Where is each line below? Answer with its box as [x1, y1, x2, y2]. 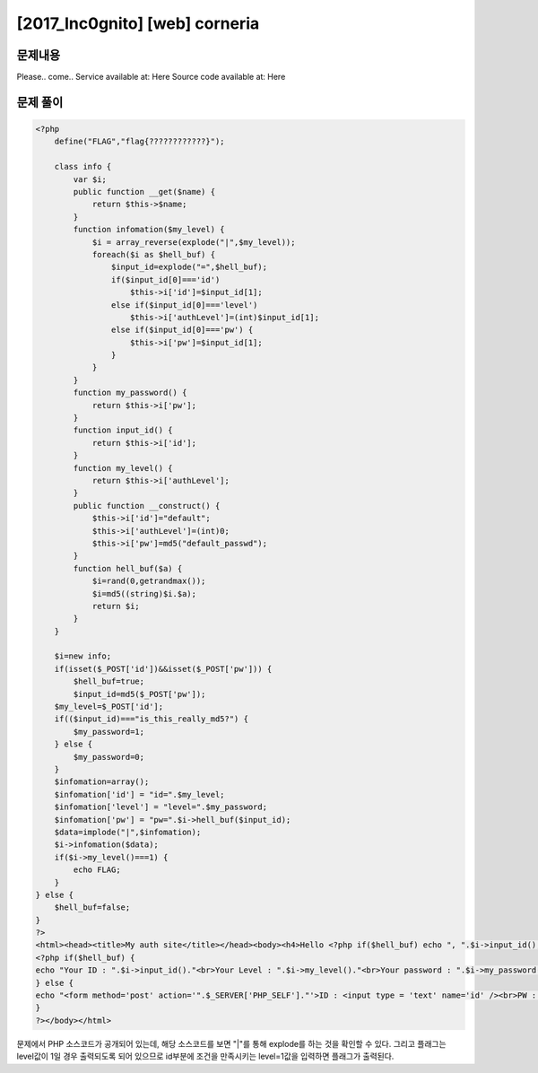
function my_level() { [73, 463, 174, 473]
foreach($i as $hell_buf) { [91, 249, 215, 259]
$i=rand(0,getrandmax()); [91, 576, 206, 587]
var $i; [73, 174, 108, 184]
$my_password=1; [73, 727, 145, 737]
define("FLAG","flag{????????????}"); [54, 136, 225, 147]
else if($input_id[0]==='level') [110, 300, 258, 310]
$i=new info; [54, 651, 112, 661]
